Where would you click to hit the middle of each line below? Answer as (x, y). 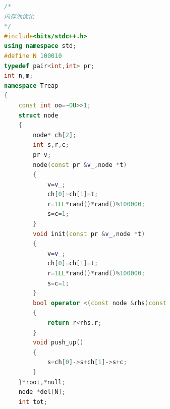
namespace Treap (31, 85)
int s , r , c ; (51, 145)
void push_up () (58, 343)
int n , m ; (19, 76)
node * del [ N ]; (42, 392)
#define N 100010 (33, 56)
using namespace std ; (40, 46)
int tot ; (33, 402)
